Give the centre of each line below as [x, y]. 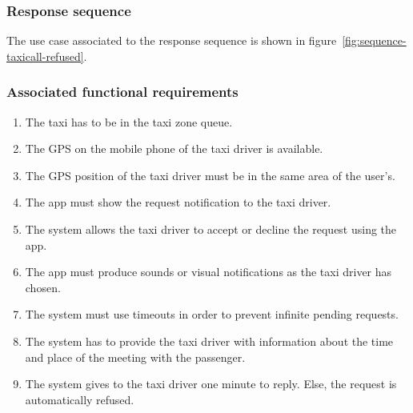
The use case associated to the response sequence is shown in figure [172, 40]
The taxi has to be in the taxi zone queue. [129, 121]
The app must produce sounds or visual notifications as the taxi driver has [209, 272]
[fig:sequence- [374, 40]
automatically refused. [80, 399]
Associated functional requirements [122, 92]
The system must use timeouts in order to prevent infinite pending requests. [212, 314]
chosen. [43, 287]
